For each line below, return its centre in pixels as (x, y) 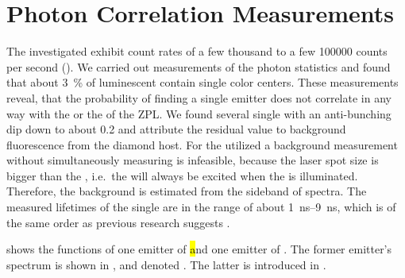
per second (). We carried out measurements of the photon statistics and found (199, 66)
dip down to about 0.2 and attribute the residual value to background (176, 129)
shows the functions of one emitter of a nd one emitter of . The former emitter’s (199, 249)
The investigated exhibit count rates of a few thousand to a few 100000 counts (197, 51)
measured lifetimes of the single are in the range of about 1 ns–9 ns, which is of (201, 207)
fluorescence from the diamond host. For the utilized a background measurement (202, 144)
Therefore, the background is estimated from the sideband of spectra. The (187, 191)
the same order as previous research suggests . (118, 222)
